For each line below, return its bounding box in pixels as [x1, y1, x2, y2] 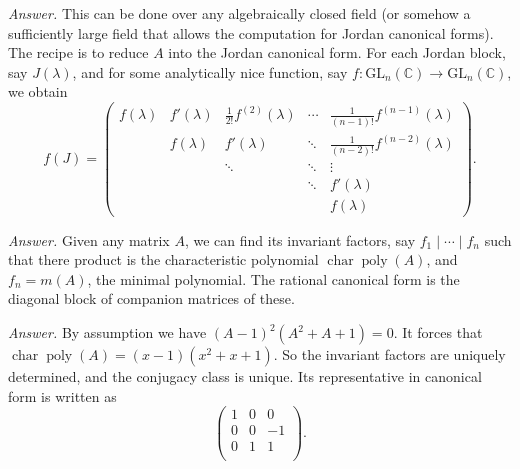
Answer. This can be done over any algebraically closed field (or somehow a [8, 3, 471, 23]
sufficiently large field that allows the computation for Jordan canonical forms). [8, 22, 494, 43]
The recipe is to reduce [8, 42, 149, 63]
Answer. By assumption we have [8, 322, 207, 343]
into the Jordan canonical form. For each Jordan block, [168, 42, 506, 63]
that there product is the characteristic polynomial [8, 249, 319, 270]
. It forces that [393, 322, 483, 343]
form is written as [8, 385, 117, 406]
